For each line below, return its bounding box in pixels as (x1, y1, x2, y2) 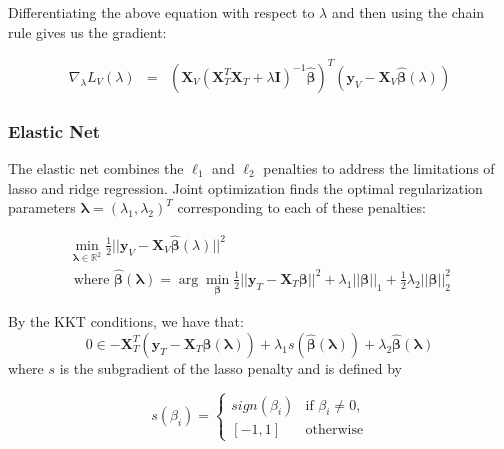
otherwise (305, 422, 364, 437)
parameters (8, 197, 76, 218)
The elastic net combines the (8, 157, 184, 178)
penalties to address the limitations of (263, 157, 495, 178)
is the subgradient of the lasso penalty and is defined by (59, 357, 402, 378)
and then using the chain (331, 2, 485, 22)
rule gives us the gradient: (8, 21, 167, 42)
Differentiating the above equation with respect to (8, 2, 315, 22)
